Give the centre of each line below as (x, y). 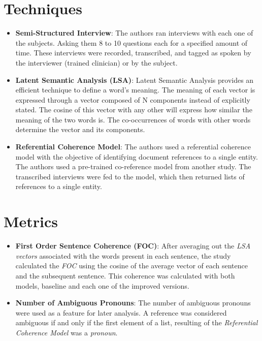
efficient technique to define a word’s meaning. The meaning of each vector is (135, 90)
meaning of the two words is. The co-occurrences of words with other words (133, 119)
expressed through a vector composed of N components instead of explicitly (133, 99)
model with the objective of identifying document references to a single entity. (137, 156)
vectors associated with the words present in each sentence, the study (123, 255)
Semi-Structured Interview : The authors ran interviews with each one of (134, 33)
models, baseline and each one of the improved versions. (102, 285)
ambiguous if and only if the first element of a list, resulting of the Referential (137, 322)
